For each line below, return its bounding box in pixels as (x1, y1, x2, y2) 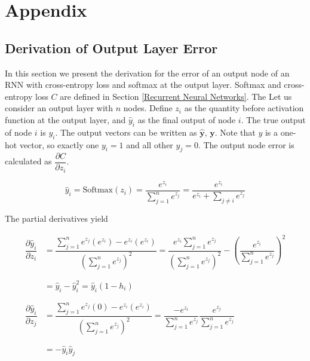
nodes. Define (123, 102, 173, 114)
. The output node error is (198, 138, 294, 151)
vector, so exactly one (19, 138, 99, 151)
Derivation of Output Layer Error (5, 38, 218, 57)
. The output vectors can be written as (55, 126, 197, 138)
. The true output (241, 113, 306, 126)
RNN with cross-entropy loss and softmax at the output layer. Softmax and (5, 78, 281, 91)
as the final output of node (137, 113, 236, 126)
